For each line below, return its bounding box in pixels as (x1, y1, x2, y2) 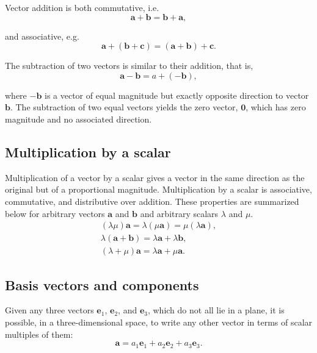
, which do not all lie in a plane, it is (147, 304, 285, 316)
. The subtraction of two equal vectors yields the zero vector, (10, 101, 238, 113)
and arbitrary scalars (140, 207, 219, 219)
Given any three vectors (5, 304, 94, 316)
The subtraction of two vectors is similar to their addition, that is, (5, 59, 253, 72)
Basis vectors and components (5, 275, 199, 294)
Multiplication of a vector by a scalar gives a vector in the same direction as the (5, 171, 305, 184)
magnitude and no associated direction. (5, 112, 152, 125)
